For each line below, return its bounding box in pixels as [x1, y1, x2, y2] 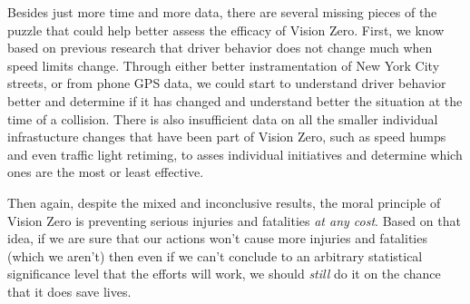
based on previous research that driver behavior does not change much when [7, 38, 433, 57]
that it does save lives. [7, 281, 132, 300]
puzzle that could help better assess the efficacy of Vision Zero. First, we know [7, 20, 445, 39]
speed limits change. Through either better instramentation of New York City [7, 55, 440, 74]
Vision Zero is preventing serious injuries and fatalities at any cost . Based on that [7, 211, 461, 230]
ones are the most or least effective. [7, 162, 204, 181]
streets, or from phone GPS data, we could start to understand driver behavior [7, 74, 446, 93]
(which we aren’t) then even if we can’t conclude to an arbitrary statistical [7, 246, 423, 265]
